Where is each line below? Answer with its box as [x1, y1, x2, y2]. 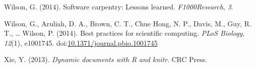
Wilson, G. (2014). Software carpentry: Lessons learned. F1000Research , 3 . [4, 1, 233, 11]
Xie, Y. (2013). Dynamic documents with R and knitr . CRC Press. [4, 54, 207, 65]
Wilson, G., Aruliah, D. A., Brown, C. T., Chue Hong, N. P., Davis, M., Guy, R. [4, 18, 251, 28]
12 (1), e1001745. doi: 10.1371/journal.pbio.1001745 [4, 37, 158, 48]
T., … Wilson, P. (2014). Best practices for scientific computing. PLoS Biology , [4, 28, 245, 38]
